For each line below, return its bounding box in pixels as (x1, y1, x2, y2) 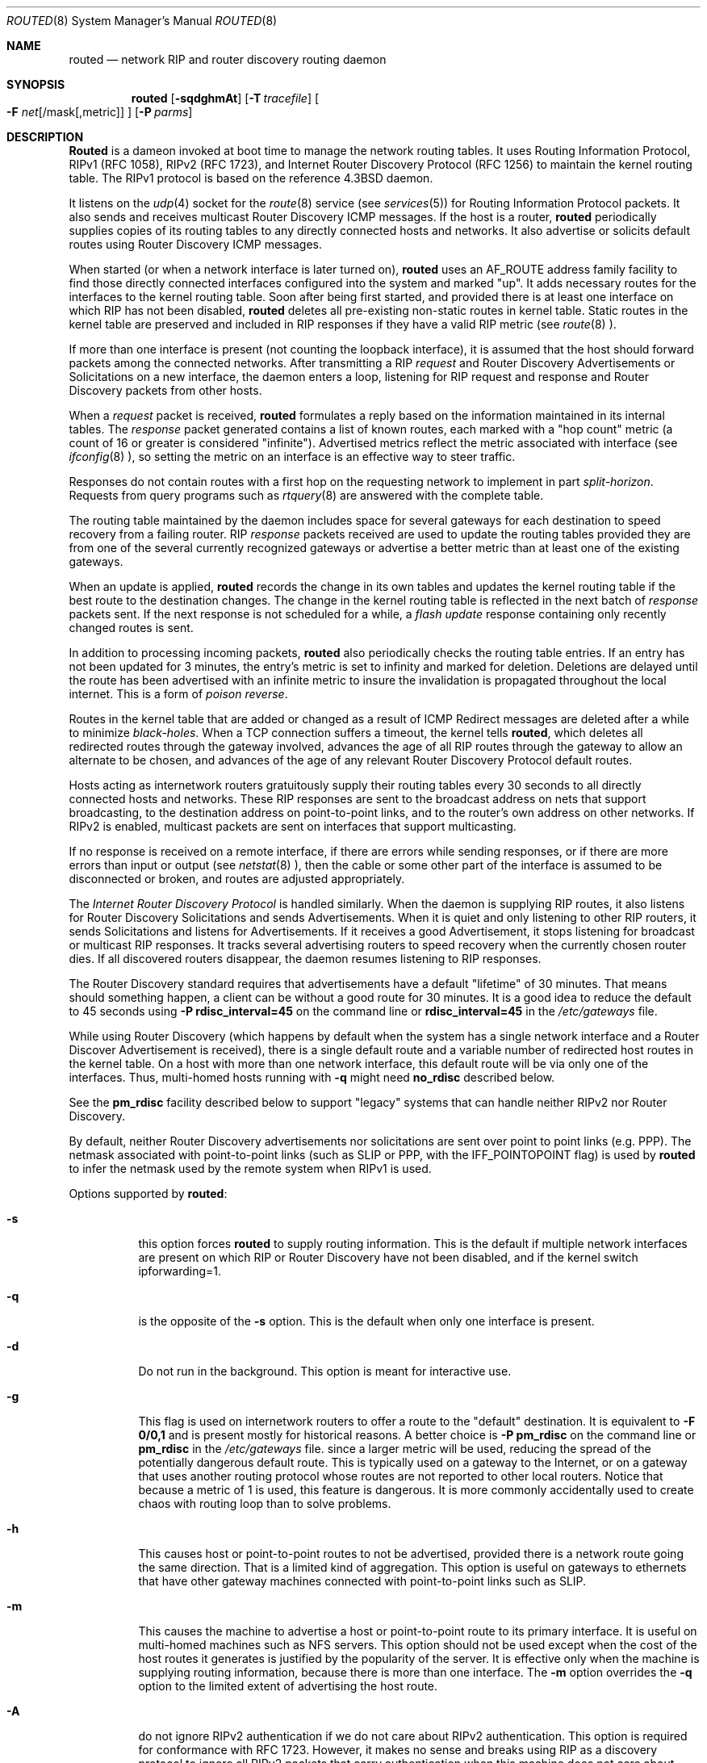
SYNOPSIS (6, 77, 65, 91)
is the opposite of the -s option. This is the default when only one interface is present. (138, 1314, 595, 1328)
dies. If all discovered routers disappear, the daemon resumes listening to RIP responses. (69, 952, 542, 965)
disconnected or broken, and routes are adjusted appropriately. (69, 872, 405, 886)
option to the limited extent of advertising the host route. (138, 1679, 438, 1693)
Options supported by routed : (69, 1187, 228, 1200)
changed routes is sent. (69, 621, 194, 634)
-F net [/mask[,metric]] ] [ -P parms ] (6, 105, 193, 119)
